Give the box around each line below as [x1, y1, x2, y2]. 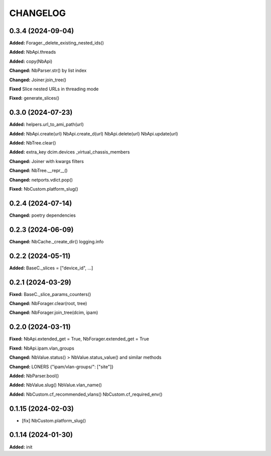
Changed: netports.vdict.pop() [9, 177, 73, 183]
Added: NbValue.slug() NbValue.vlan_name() [9, 382, 102, 388]
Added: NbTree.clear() [9, 140, 56, 146]
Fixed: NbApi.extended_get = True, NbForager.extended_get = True [9, 336, 149, 342]
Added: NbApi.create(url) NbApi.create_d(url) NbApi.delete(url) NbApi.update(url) [9, 130, 178, 136]
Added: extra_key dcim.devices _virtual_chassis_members [9, 149, 130, 155]
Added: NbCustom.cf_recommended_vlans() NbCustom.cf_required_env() [9, 391, 163, 397]
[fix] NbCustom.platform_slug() [22, 417, 86, 423]
